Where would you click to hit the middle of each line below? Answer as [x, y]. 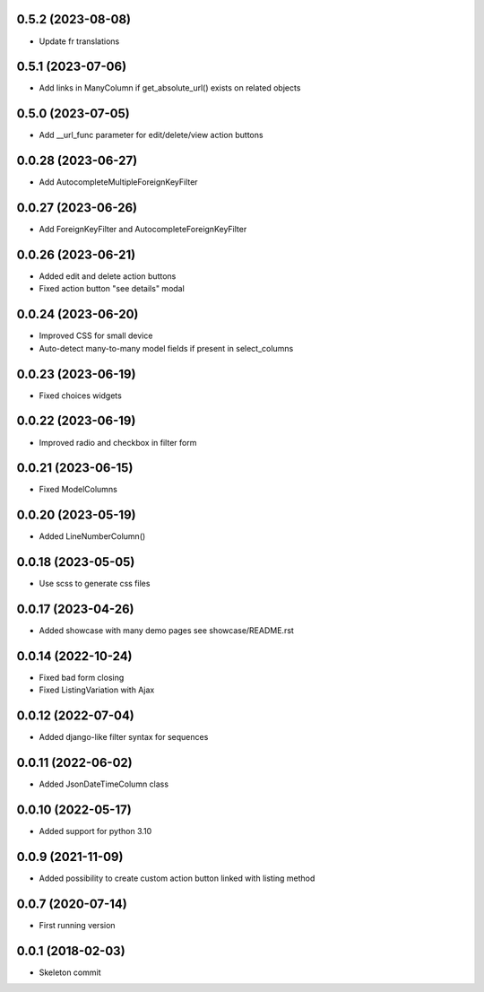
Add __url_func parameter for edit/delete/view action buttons [151, 135]
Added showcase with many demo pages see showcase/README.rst [167, 631]
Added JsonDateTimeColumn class [104, 784]
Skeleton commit [70, 972]
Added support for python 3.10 [95, 831]
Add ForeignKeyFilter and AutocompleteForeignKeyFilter [143, 230]
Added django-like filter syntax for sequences [124, 737]
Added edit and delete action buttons [108, 276]
